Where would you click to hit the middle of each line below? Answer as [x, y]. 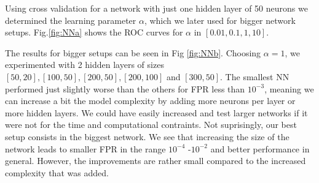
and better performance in [260, 148]
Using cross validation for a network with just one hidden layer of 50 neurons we [156, 8]
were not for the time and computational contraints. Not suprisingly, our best [151, 125]
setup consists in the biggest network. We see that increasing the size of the [147, 136]
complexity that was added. [57, 172]
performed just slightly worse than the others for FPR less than [125, 88]
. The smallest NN [255, 76]
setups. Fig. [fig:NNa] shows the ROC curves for [94, 32]
